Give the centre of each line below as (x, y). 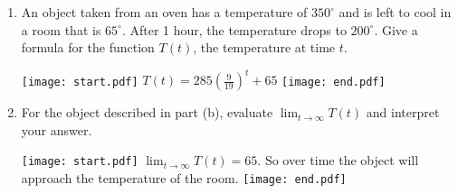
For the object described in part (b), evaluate (147, 112)
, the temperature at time (264, 47)
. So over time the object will (338, 160)
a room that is (61, 29)
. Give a (396, 29)
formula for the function (88, 47)
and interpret (403, 112)
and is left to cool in (395, 12)
